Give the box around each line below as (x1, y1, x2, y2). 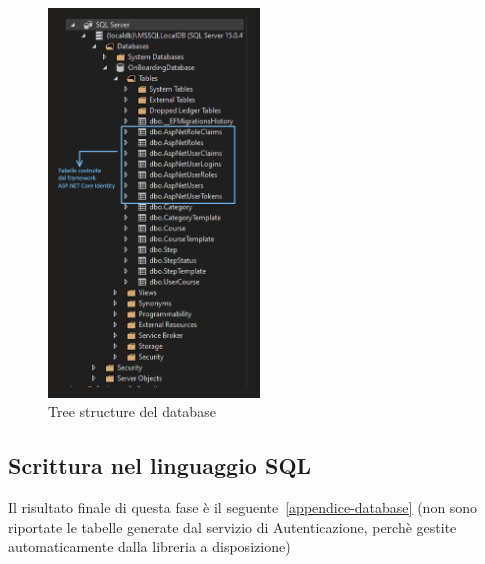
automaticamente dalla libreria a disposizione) (8, 536, 291, 557)
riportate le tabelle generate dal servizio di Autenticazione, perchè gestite (8, 516, 457, 537)
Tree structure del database (48, 401, 216, 422)
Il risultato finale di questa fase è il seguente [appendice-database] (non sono (8, 496, 478, 517)
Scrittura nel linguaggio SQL (8, 450, 312, 481)
